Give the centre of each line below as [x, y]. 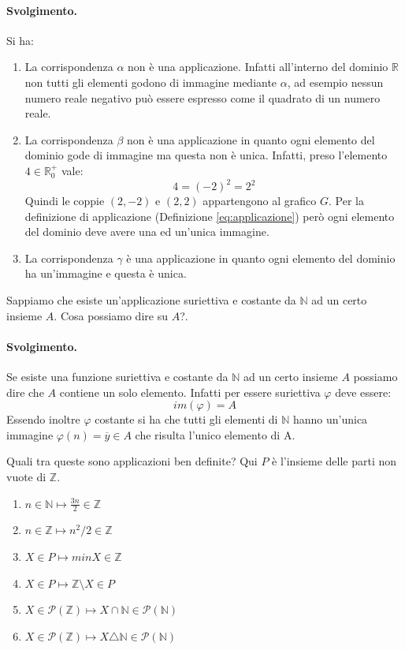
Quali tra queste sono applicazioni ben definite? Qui [132, 461]
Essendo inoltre [43, 419]
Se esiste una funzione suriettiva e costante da [117, 376]
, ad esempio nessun [335, 82]
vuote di [26, 476]
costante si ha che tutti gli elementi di [186, 419]
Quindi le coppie [65, 201]
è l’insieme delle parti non [334, 461]
